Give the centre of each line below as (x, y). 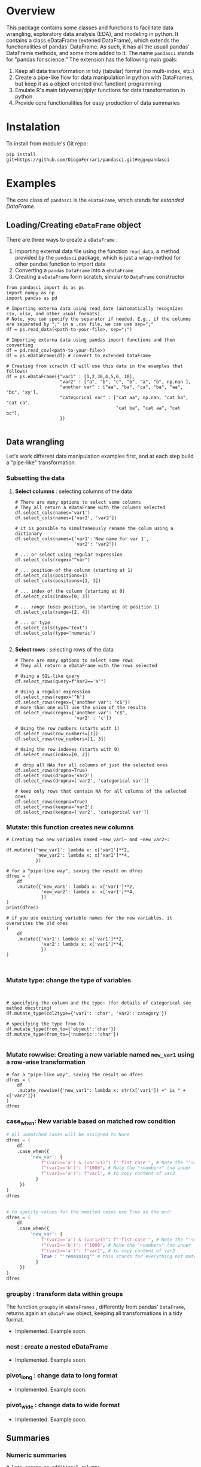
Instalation (33, 127)
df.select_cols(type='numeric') (55, 633)
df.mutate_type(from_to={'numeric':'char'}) (63, 1034)
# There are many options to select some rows (74, 660)
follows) (17, 371)
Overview (31, 11)
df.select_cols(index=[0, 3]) (53, 596)
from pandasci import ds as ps (45, 287)
